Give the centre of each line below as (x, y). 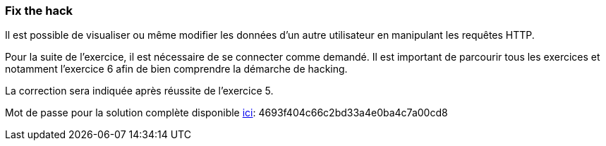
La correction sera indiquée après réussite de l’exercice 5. (139, 91)
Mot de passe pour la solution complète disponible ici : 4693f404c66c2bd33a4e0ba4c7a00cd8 (226, 113)
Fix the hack (39, 11)
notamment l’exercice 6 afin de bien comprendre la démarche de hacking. (176, 69)
